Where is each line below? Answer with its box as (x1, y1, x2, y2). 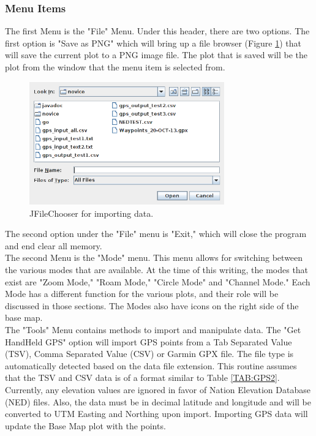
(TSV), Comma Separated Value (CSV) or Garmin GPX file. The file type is (5, 347, 294, 360)
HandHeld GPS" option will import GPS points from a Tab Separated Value (5, 335, 292, 348)
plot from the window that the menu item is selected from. (5, 61, 225, 73)
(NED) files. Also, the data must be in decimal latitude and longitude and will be (5, 395, 311, 408)
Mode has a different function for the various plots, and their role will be (5, 287, 279, 300)
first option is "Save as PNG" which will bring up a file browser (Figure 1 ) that (5, 36, 301, 49)
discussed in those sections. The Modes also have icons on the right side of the (5, 299, 299, 312)
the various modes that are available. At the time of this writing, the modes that (5, 263, 309, 276)
